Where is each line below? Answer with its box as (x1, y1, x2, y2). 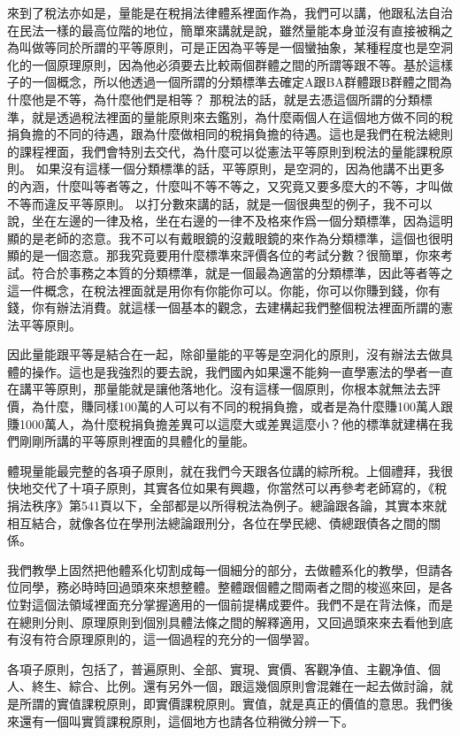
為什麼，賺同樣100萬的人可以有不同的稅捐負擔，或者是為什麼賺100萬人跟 (31, 397, 453, 416)
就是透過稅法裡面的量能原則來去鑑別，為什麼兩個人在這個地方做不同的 (31, 107, 441, 126)
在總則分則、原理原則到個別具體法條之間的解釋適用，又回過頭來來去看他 (7, 612, 428, 631)
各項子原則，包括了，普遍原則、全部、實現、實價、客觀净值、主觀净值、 (7, 659, 428, 678)
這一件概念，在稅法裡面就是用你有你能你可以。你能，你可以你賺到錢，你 (7, 280, 428, 299)
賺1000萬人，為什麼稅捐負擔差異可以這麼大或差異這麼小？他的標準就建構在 (7, 414, 441, 433)
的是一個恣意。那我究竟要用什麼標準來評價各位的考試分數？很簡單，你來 (19, 246, 441, 264)
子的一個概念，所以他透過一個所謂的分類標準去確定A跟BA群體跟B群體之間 (7, 73, 440, 91)
